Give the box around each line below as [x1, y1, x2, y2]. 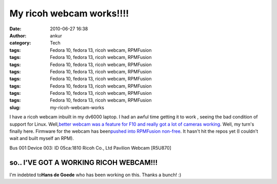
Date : [9, 26, 22, 32]
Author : [9, 32, 27, 38]
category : [9, 40, 31, 46]
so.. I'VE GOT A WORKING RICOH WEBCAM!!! [9, 158, 158, 167]
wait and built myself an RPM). [9, 135, 74, 141]
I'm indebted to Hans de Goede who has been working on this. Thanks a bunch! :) [9, 172, 182, 178]
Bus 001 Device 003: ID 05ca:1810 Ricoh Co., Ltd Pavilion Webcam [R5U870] [9, 145, 172, 151]
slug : [9, 104, 21, 110]
